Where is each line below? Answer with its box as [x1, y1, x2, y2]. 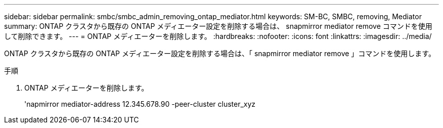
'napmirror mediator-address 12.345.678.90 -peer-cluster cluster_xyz [24, 100, 256, 108]
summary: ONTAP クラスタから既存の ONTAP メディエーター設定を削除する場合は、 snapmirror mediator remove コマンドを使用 [4, 22, 432, 30]
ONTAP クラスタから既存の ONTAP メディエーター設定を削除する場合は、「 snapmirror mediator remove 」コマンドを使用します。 [4, 49, 435, 58]
